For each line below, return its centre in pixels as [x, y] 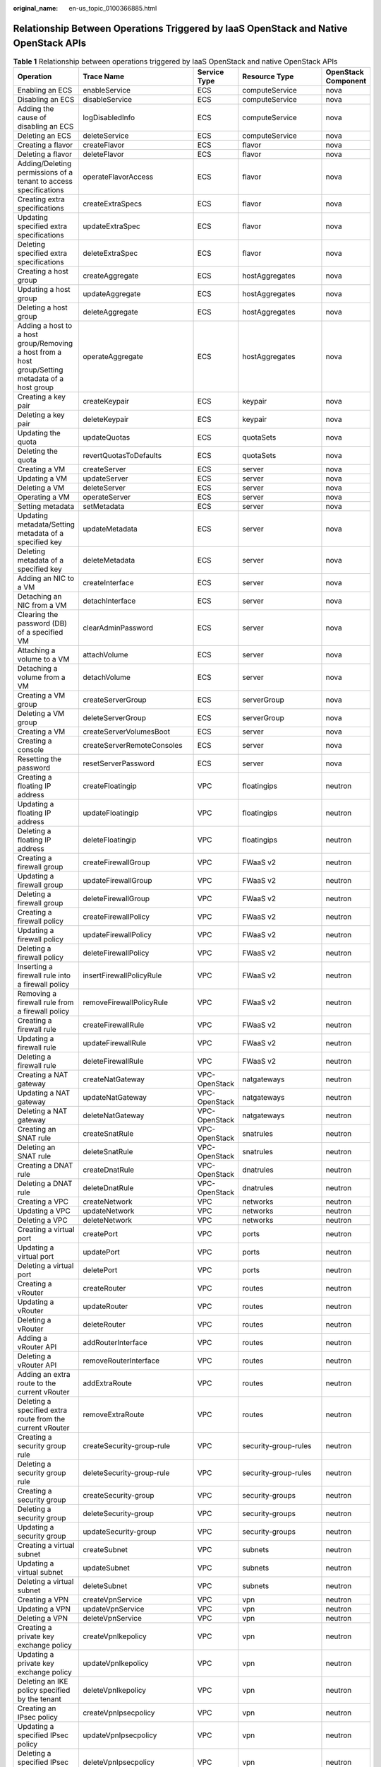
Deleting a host [42, 307]
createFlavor [103, 145]
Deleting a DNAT [45, 1183]
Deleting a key [41, 415]
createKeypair [106, 401]
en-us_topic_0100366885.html [113, 8]
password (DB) [42, 623]
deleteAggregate [110, 312]
